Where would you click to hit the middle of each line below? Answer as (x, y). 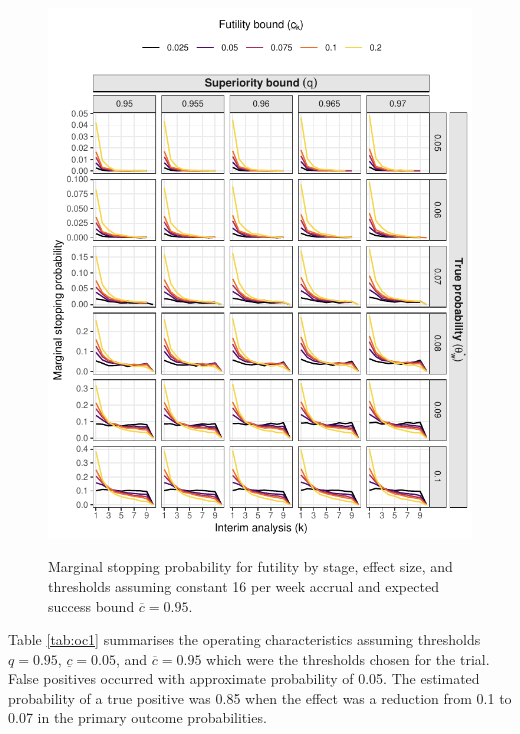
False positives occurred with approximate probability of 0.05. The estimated (244, 678)
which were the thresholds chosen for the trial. (348, 658)
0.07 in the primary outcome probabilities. (137, 717)
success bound (91, 605)
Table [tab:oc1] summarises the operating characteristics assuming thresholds (244, 639)
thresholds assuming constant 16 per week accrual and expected (243, 585)
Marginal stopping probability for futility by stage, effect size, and (250, 566)
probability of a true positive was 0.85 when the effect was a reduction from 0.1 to (260, 697)
